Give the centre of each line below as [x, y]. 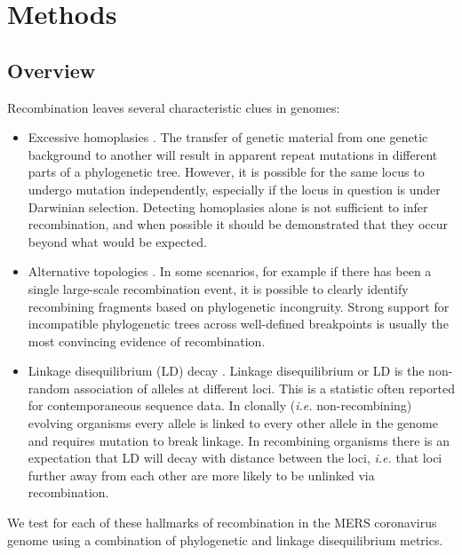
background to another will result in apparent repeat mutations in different [233, 154]
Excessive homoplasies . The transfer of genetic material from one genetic [228, 137]
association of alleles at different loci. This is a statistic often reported [264, 388]
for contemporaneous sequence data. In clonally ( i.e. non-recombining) [220, 405]
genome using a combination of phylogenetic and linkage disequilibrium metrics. [225, 539]
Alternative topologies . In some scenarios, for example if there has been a [230, 271]
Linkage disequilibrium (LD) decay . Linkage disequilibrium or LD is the [226, 371]
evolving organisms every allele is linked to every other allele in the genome [233, 423]
